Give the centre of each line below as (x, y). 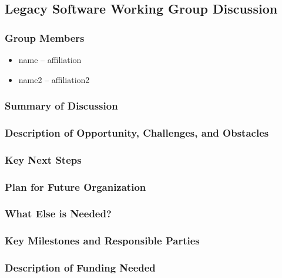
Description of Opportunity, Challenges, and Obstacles (137, 132)
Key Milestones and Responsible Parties (102, 241)
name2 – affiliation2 (54, 79)
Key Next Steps (43, 159)
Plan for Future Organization (75, 186)
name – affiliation (50, 59)
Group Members (45, 37)
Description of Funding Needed (80, 268)
